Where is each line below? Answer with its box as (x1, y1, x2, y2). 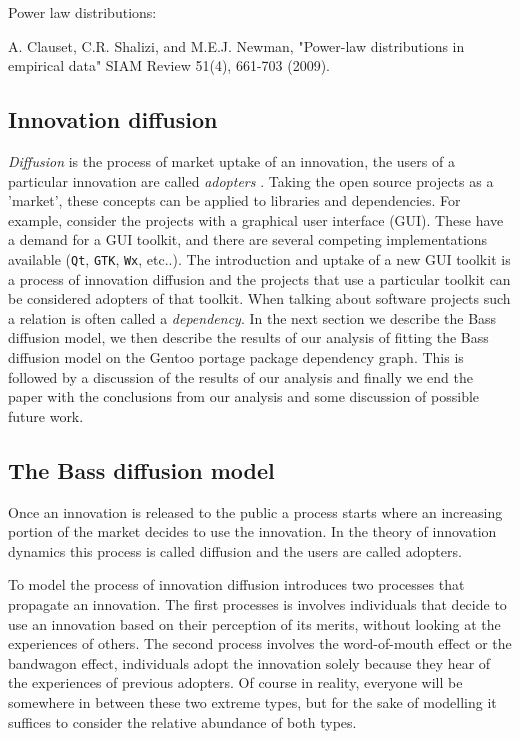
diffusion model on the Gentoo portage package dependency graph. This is (8, 346, 464, 367)
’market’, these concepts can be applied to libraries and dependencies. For (8, 190, 461, 211)
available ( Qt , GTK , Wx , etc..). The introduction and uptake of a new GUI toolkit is (8, 248, 511, 269)
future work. (8, 405, 84, 426)
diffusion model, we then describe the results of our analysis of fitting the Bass (8, 327, 489, 348)
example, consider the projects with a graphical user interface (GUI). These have (8, 209, 504, 230)
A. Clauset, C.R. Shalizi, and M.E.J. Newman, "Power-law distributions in (8, 35, 465, 56)
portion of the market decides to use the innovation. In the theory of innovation (8, 521, 497, 542)
